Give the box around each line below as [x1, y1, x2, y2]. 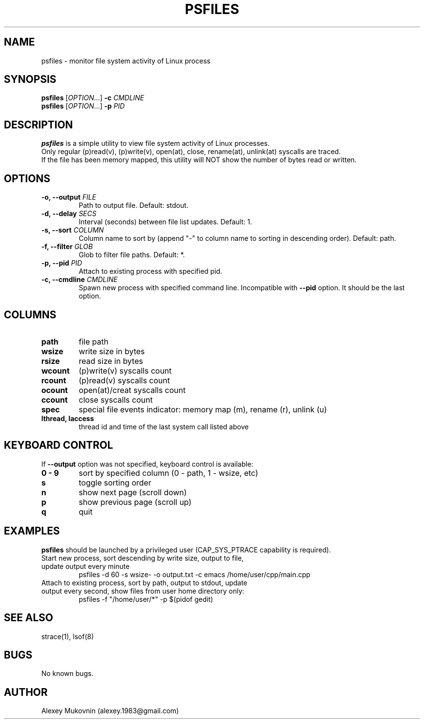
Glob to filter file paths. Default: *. [78, 251, 185, 259]
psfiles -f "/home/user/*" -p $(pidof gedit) [78, 595, 213, 603]
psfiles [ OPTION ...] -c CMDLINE [41, 94, 144, 102]
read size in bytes [78, 356, 143, 366]
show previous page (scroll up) [78, 497, 192, 507]
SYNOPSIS [4, 73, 57, 86]
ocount [41, 385, 68, 395]
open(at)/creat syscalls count [78, 385, 186, 395]
